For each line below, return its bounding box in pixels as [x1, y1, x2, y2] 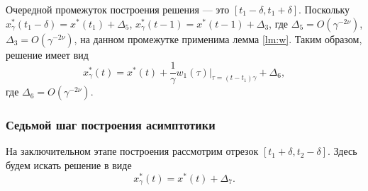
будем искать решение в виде [6, 158, 132, 173]
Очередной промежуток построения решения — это [6, 2, 230, 16]
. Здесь [328, 144, 357, 158]
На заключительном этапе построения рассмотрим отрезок [6, 144, 259, 158]
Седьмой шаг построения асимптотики [6, 116, 216, 134]
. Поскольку [299, 2, 350, 16]
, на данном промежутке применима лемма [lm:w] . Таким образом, [74, 31, 362, 46]
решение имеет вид [6, 47, 89, 62]
